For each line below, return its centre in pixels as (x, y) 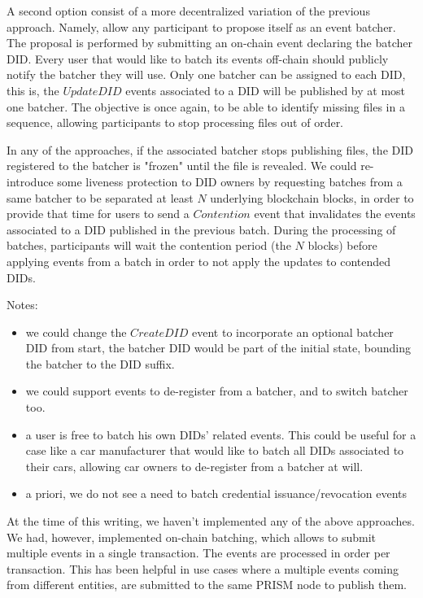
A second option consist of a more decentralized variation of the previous (188, 11)
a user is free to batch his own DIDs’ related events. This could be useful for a (221, 434)
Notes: (22, 305)
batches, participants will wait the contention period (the (149, 245)
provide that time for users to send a (98, 214)
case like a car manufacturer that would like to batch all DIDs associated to (215, 450)
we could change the (76, 332)
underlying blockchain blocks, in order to (312, 197)
